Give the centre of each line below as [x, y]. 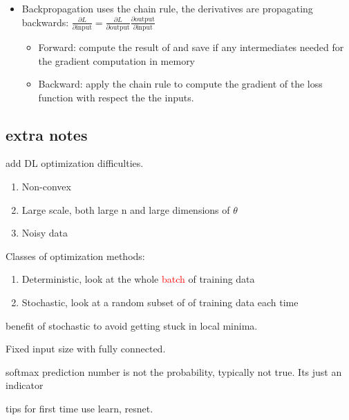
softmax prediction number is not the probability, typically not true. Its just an [174, 371]
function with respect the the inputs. [116, 97]
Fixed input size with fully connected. [86, 349]
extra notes [47, 134]
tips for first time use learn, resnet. [79, 409]
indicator [25, 385]
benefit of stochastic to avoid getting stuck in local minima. [132, 325]
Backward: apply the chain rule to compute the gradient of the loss [180, 84]
